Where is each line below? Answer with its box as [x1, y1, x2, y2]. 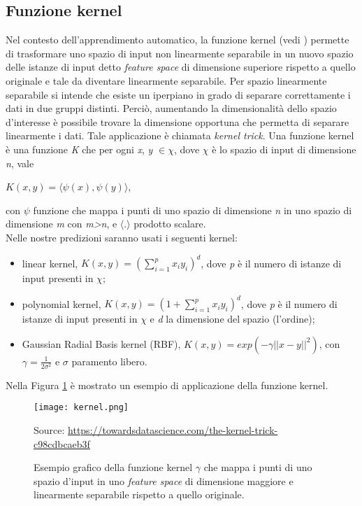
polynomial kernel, [22, 296, 101, 311]
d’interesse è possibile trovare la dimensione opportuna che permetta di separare [6, 114, 349, 129]
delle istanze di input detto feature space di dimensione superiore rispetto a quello [6, 59, 356, 74]
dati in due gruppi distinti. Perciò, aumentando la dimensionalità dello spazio [6, 101, 337, 115]
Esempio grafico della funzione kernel [34, 460, 193, 475]
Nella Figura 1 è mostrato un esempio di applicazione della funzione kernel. [6, 377, 328, 392]
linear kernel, [22, 255, 78, 270]
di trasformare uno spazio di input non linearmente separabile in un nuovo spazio [6, 45, 354, 60]
